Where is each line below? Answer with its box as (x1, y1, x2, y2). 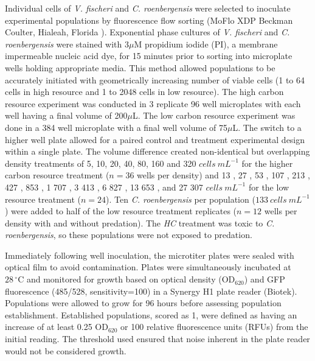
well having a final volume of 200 (5, 109, 128, 122)
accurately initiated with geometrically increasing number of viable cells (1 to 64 (5, 73, 305, 86)
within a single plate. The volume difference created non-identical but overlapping (5, 145, 310, 158)
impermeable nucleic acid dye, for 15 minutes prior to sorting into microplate (5, 49, 292, 62)
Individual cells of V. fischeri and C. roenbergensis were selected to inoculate (5, 2, 291, 14)
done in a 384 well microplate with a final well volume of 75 (5, 121, 227, 133)
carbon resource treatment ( (5, 169, 109, 181)
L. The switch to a (232, 121, 302, 133)
